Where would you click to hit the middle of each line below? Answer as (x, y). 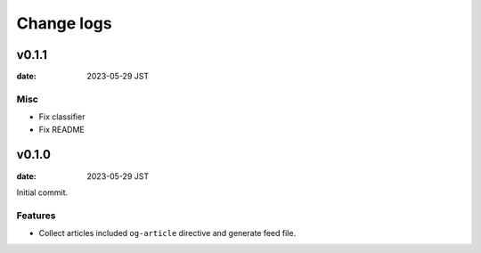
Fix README (61, 129)
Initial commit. (42, 192)
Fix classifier (62, 117)
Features (36, 216)
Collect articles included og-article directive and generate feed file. (167, 233)
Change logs (64, 23)
